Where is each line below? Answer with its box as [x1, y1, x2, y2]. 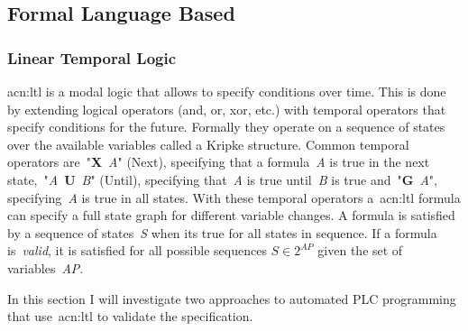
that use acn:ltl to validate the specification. [7, 307, 253, 326]
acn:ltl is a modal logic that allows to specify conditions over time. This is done [7, 82, 446, 100]
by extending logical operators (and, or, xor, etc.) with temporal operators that [7, 99, 446, 118]
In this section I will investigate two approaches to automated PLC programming [7, 289, 456, 308]
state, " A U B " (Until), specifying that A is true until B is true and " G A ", [7, 170, 437, 188]
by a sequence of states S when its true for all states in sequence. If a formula [7, 223, 437, 242]
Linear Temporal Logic [7, 46, 177, 69]
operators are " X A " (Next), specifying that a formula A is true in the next [7, 152, 430, 171]
